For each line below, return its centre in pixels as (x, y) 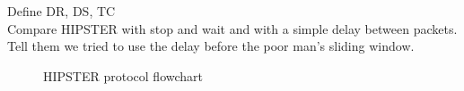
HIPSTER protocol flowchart (123, 75)
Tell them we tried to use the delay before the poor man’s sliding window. (211, 46)
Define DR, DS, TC (61, 11)
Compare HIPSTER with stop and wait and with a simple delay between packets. (232, 28)
